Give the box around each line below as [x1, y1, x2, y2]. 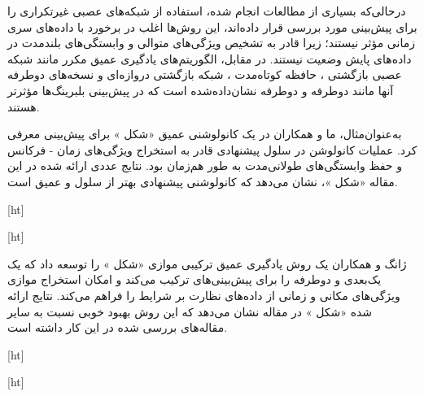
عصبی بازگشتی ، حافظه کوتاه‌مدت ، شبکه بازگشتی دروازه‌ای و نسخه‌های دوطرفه [7, 66, 402, 83]
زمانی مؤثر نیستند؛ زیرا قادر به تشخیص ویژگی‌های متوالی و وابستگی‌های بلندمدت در [7, 34, 415, 51]
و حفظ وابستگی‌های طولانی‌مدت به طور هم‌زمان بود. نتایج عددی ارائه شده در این [7, 157, 402, 174]
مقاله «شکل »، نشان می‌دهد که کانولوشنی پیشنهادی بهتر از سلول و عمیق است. [7, 172, 398, 189]
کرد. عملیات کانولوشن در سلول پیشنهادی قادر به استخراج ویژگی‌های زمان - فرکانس [7, 141, 417, 158]
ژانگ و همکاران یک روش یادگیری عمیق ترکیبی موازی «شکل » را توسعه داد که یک [7, 255, 407, 272]
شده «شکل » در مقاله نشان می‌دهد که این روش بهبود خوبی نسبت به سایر [7, 302, 373, 320]
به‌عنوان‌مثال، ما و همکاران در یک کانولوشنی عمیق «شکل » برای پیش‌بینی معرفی [7, 125, 402, 142]
